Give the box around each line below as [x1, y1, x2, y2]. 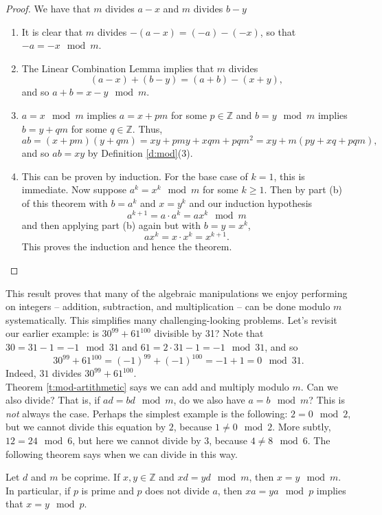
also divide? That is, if [5, 393, 100, 407]
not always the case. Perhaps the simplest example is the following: [5, 406, 288, 420]
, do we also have [173, 393, 245, 407]
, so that [260, 24, 296, 39]
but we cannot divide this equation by [5, 419, 166, 434]
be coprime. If [61, 470, 120, 484]
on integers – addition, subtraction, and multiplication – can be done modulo [5, 299, 330, 314]
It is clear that [21, 24, 83, 39]
